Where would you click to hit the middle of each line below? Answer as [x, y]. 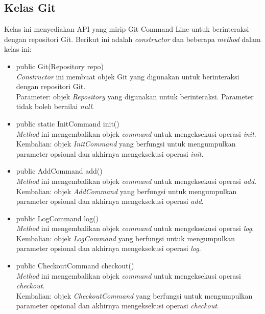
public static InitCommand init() [68, 123]
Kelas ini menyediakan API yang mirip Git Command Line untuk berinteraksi [127, 29]
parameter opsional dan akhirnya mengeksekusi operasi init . [110, 153]
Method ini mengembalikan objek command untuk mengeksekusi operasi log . [135, 228]
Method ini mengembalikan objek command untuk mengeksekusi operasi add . [136, 181]
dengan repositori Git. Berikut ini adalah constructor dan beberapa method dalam [132, 39]
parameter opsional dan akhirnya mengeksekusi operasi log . [109, 248]
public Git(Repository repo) [60, 66]
